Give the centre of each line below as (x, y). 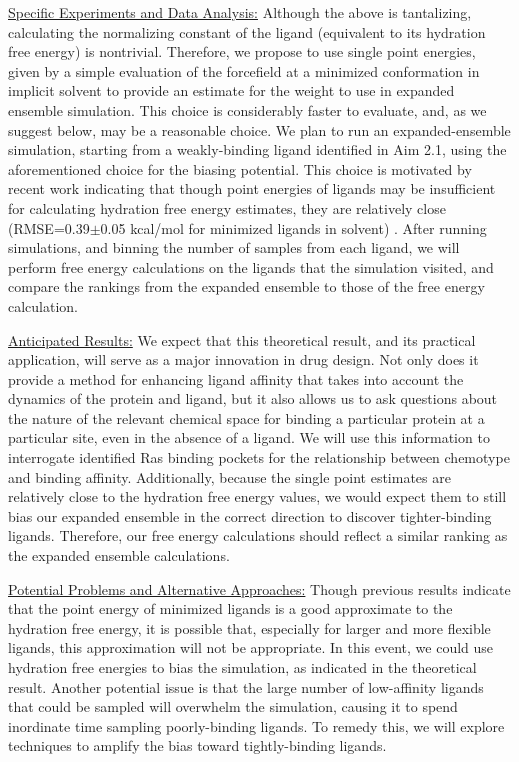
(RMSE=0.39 (49, 227)
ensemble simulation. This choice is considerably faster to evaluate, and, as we (247, 109)
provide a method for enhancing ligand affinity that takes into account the (236, 378)
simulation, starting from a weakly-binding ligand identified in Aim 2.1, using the (257, 149)
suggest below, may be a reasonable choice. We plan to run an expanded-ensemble (259, 129)
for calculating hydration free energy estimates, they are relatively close (227, 207)
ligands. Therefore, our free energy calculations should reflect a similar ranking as (258, 535)
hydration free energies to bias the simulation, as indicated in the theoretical (242, 667)
